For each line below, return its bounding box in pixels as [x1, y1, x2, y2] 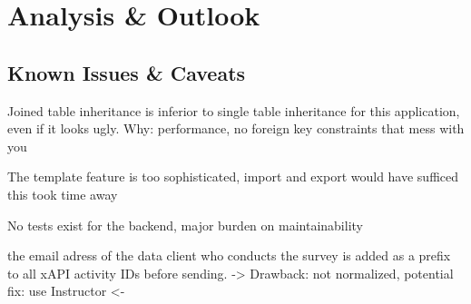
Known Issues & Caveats [7, 58, 246, 86]
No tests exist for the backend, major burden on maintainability [7, 215, 363, 234]
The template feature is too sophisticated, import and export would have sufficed [7, 167, 459, 186]
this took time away [7, 184, 118, 203]
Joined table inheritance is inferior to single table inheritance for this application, [7, 101, 460, 120]
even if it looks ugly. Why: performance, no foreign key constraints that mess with [7, 119, 465, 138]
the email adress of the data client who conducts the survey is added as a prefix [7, 246, 451, 265]
